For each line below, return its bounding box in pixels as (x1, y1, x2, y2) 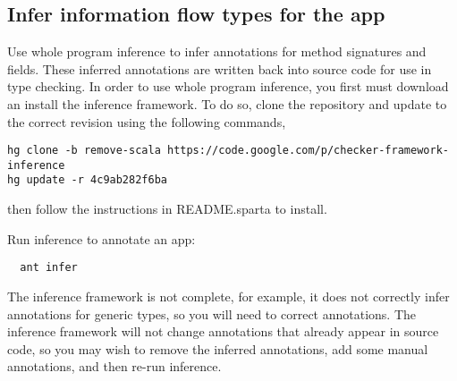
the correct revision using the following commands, (7, 112, 286, 131)
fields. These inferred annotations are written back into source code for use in (7, 59, 432, 78)
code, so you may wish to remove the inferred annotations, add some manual (7, 339, 428, 358)
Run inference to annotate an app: (7, 229, 196, 248)
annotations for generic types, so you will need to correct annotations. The (7, 304, 417, 323)
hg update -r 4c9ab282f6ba (7, 174, 167, 187)
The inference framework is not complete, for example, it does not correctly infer (7, 286, 450, 305)
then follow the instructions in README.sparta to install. (7, 199, 327, 218)
